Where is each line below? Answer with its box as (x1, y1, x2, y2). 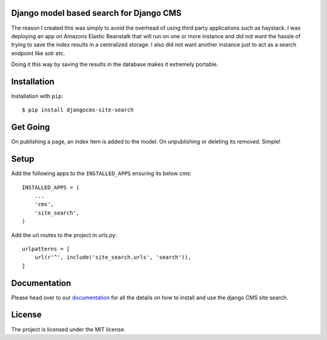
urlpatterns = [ (22, 245, 70, 252)
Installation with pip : (11, 92, 64, 99)
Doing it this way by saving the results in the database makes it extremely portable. (11, 61, 219, 68)
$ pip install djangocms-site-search (22, 107, 134, 113)
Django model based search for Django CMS (11, 8, 182, 18)
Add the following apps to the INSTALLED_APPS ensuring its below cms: (11, 170, 192, 177)
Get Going (11, 122, 50, 133)
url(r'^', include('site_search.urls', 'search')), (34, 254, 191, 261)
